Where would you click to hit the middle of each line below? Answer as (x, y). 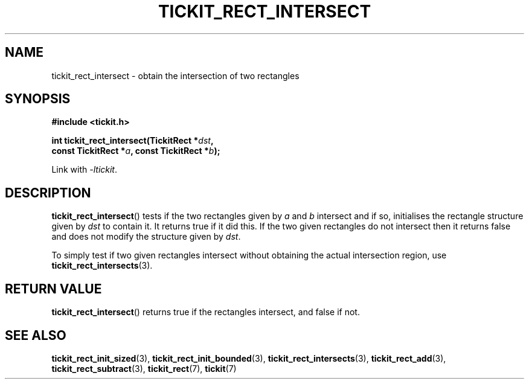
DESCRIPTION (48, 193)
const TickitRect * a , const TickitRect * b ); (136, 151)
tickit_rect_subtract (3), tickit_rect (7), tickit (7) (144, 368)
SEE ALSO (36, 335)
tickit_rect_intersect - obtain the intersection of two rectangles (175, 75)
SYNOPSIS (38, 99)
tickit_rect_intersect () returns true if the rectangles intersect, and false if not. (206, 312)
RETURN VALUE (53, 289)
